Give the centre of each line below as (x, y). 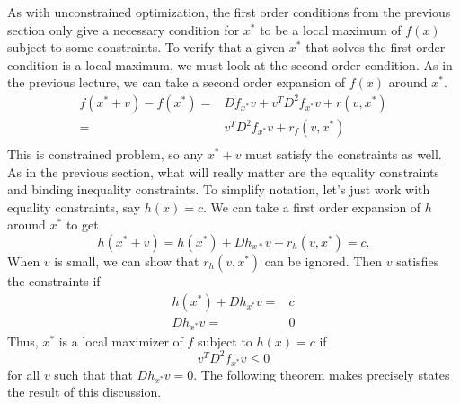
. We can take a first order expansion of (312, 206)
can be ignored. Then (323, 261)
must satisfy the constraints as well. (344, 154)
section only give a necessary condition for (124, 29)
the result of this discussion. (84, 392)
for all (24, 374)
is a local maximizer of (121, 341)
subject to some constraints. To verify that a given (146, 47)
